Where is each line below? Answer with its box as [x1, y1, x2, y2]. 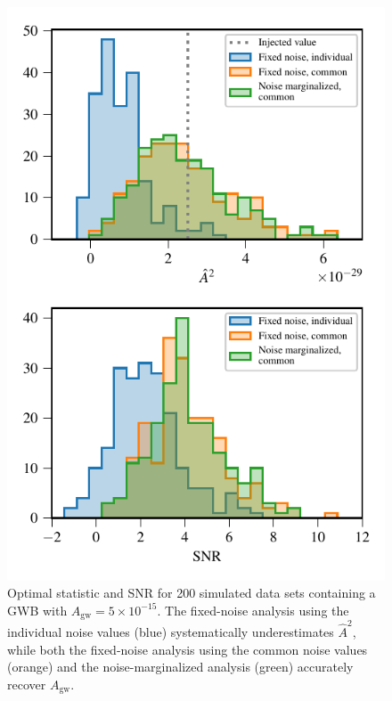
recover [7, 674, 46, 693]
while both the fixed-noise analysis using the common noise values [7, 640, 368, 658]
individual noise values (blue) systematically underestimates [7, 622, 334, 640]
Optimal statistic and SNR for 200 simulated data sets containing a [7, 583, 376, 602]
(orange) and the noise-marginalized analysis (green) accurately [7, 657, 354, 676]
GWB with [7, 600, 68, 619]
